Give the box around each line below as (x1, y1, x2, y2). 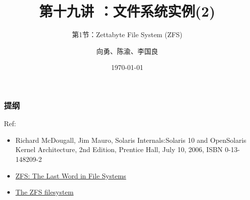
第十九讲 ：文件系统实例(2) (39, 1, 215, 21)
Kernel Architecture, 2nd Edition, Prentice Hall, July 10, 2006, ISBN (15, 144, 223, 155)
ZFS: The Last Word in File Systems (15, 170, 126, 180)
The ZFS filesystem (15, 187, 74, 197)
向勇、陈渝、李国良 (96, 45, 158, 56)
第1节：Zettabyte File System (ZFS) (72, 29, 182, 40)
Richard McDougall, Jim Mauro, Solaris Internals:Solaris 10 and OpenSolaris (15, 134, 247, 145)
